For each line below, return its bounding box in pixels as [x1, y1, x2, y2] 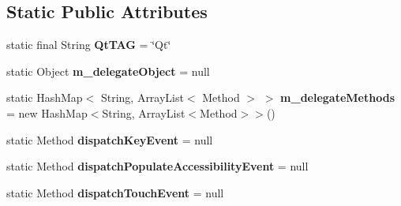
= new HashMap [6, 104, 88, 121]
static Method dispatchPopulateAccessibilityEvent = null [6, 158, 309, 174]
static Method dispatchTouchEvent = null [6, 184, 224, 200]
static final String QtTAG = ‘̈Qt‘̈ [6, 36, 171, 53]
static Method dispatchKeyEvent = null [6, 131, 213, 148]
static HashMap [6, 89, 83, 106]
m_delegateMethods [280, 89, 395, 106]
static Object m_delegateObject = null [6, 62, 210, 79]
